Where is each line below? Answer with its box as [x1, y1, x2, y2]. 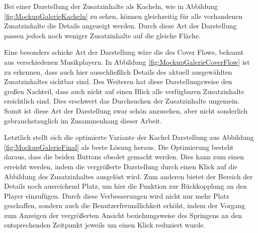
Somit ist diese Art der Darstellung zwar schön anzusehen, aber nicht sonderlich [4, 105, 248, 116]
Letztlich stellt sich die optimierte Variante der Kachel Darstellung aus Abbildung [4, 132, 254, 142]
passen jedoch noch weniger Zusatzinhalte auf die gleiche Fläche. [4, 30, 201, 40]
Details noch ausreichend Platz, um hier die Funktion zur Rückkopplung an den [4, 181, 247, 191]
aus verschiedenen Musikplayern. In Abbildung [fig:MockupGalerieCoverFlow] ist [4, 56, 250, 67]
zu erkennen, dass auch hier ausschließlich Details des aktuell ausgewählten [4, 66, 232, 77]
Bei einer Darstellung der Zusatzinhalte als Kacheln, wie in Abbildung [4, 1, 218, 11]
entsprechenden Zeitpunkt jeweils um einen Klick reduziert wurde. [4, 220, 206, 230]
